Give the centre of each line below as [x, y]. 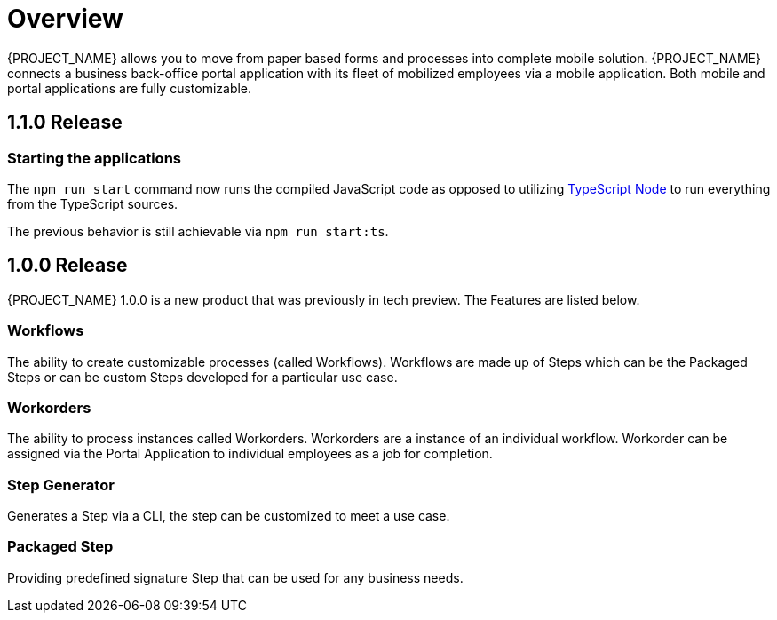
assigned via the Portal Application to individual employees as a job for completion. [250, 454]
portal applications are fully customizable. [130, 88]
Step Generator [61, 485]
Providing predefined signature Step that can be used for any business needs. [235, 577]
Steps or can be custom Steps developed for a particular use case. [202, 377]
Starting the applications [94, 158]
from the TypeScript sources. [93, 203]
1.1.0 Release [65, 123]
